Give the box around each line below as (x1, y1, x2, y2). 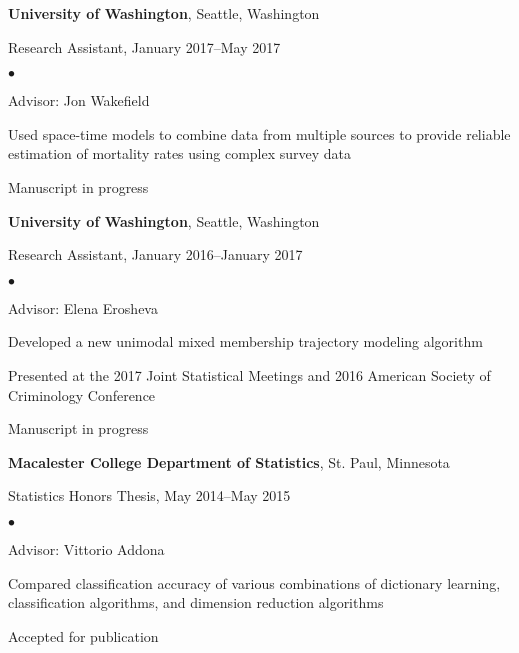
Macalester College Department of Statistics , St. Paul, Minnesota (8, 451, 450, 472)
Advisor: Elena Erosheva (8, 297, 158, 318)
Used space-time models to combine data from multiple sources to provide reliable (8, 123, 511, 144)
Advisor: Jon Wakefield (8, 90, 150, 111)
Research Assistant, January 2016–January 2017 (8, 244, 303, 265)
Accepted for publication (8, 625, 159, 646)
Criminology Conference (8, 384, 156, 405)
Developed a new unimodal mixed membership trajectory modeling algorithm (8, 331, 483, 352)
